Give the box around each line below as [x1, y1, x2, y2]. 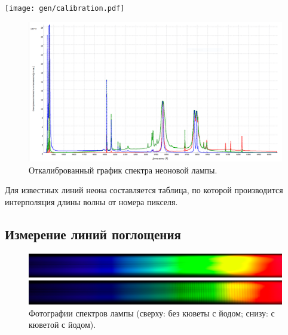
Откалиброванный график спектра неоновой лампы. [29, 163, 217, 176]
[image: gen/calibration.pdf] [5, 4, 125, 13]
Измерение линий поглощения [5, 224, 181, 243]
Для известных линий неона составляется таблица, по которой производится [5, 184, 283, 196]
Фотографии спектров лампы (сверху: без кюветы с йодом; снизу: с [29, 306, 275, 319]
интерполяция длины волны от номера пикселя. [5, 195, 178, 208]
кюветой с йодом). [29, 318, 96, 331]
